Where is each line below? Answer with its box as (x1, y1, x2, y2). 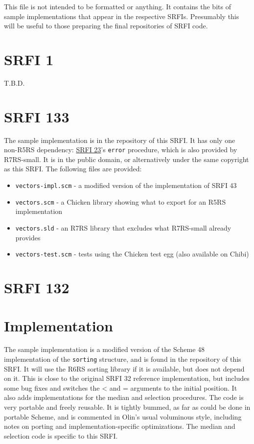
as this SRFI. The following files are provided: (4, 164, 142, 174)
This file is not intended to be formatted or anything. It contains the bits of (4, 1, 231, 11)
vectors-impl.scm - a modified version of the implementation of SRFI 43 (15, 180, 237, 190)
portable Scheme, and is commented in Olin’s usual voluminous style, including (4, 411, 242, 421)
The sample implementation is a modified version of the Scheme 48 (4, 344, 205, 354)
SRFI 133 (4, 106, 69, 126)
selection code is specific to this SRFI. (4, 430, 118, 441)
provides (15, 232, 41, 242)
